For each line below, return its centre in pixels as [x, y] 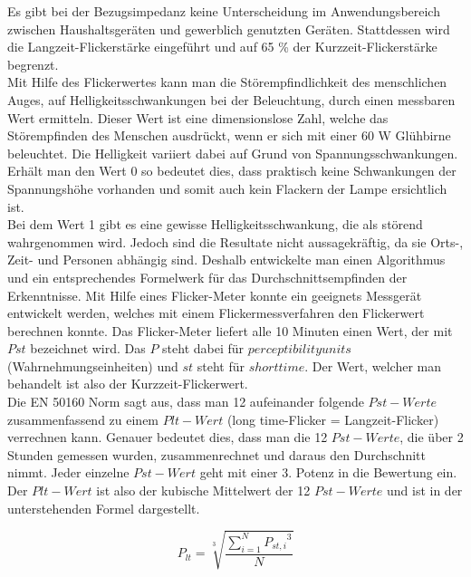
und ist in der [425, 490]
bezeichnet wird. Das [88, 348]
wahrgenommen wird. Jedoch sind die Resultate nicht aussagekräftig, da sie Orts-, [235, 241]
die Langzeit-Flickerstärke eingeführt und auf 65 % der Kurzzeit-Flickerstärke [222, 47]
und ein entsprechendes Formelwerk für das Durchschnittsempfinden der [207, 277]
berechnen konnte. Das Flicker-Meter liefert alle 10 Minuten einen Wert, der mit [230, 330]
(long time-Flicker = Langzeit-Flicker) [333, 419]
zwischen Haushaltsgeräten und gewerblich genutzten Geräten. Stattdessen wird [229, 29]
